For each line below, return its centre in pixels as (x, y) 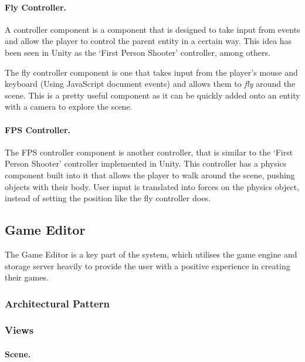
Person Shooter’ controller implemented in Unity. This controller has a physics (146, 163)
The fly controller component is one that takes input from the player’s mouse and (151, 72)
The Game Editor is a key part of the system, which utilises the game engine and (151, 254)
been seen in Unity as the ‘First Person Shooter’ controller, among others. (138, 52)
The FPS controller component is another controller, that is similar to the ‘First (149, 152)
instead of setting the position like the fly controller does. (108, 198)
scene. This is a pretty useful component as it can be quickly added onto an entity (152, 95)
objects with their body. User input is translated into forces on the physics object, (152, 186)
